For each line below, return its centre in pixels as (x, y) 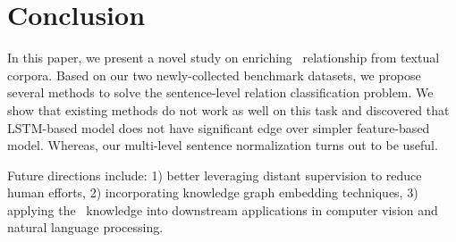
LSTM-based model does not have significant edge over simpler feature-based (219, 127)
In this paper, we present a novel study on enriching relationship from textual (224, 58)
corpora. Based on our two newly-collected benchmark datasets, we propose (214, 75)
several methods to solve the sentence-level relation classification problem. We (220, 92)
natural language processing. (85, 227)
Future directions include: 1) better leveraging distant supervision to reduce (215, 175)
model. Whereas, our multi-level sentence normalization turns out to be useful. (223, 145)
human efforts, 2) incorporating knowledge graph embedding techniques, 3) (213, 192)
